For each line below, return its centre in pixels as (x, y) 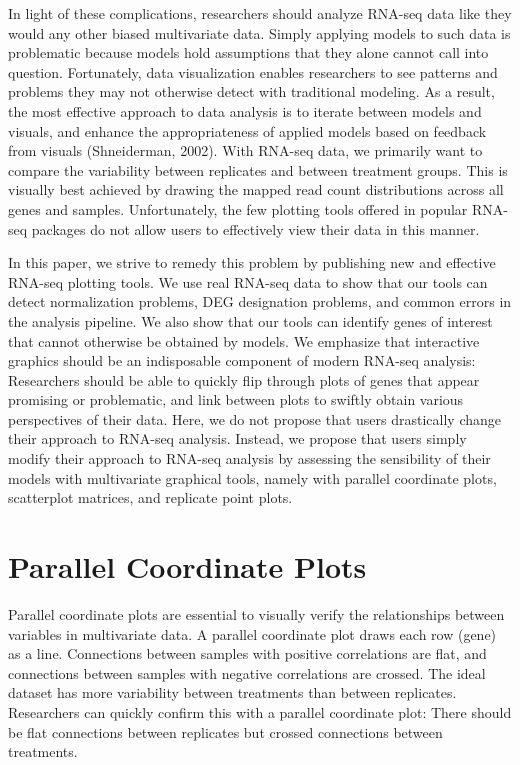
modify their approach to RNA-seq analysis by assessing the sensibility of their (249, 458)
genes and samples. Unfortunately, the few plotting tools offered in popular (238, 208)
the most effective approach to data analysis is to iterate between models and (245, 110)
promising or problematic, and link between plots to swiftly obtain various (236, 399)
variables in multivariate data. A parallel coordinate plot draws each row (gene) (252, 633)
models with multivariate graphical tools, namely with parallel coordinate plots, (252, 477)
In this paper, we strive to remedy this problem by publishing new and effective (252, 262)
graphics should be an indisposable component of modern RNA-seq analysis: (242, 360)
